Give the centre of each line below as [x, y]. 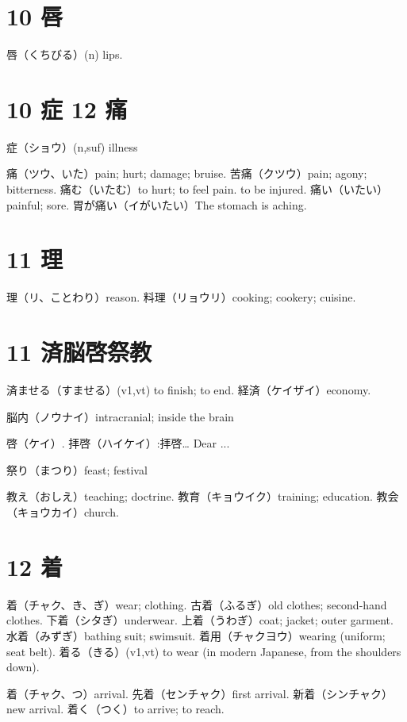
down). [23, 667]
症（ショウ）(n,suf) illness [72, 146]
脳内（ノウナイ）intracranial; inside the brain [120, 416]
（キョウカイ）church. [63, 512]
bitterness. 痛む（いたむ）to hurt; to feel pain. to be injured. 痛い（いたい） [197, 189]
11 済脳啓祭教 [79, 352]
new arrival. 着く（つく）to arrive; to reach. [115, 709]
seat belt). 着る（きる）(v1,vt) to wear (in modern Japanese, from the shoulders [204, 651]
